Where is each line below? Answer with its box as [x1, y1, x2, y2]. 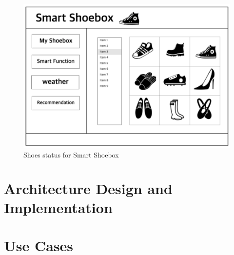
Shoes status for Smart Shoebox [23, 149, 119, 159]
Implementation [4, 197, 113, 217]
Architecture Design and [4, 178, 173, 198]
